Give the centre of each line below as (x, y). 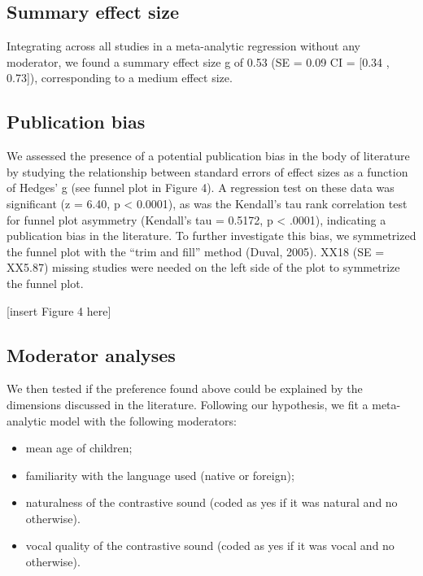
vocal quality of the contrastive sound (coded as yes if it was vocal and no (210, 545)
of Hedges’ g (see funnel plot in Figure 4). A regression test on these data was (201, 188)
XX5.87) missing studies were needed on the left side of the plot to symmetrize (203, 267)
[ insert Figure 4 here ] (59, 310)
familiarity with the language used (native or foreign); (160, 475)
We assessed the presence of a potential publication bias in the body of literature (208, 156)
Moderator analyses (91, 354)
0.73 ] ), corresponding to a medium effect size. (120, 78)
